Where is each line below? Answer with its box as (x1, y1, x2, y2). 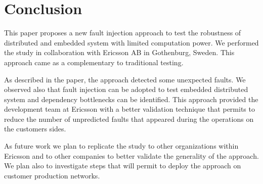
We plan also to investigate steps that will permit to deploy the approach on (4, 160, 241, 171)
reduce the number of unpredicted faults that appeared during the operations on (4, 113, 254, 124)
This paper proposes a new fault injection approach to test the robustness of (4, 27, 241, 38)
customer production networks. (4, 170, 100, 180)
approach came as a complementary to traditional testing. (4, 57, 184, 67)
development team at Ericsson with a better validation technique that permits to (4, 104, 255, 114)
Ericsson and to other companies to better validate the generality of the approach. (4, 150, 259, 161)
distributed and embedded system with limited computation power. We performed (4, 37, 259, 48)
